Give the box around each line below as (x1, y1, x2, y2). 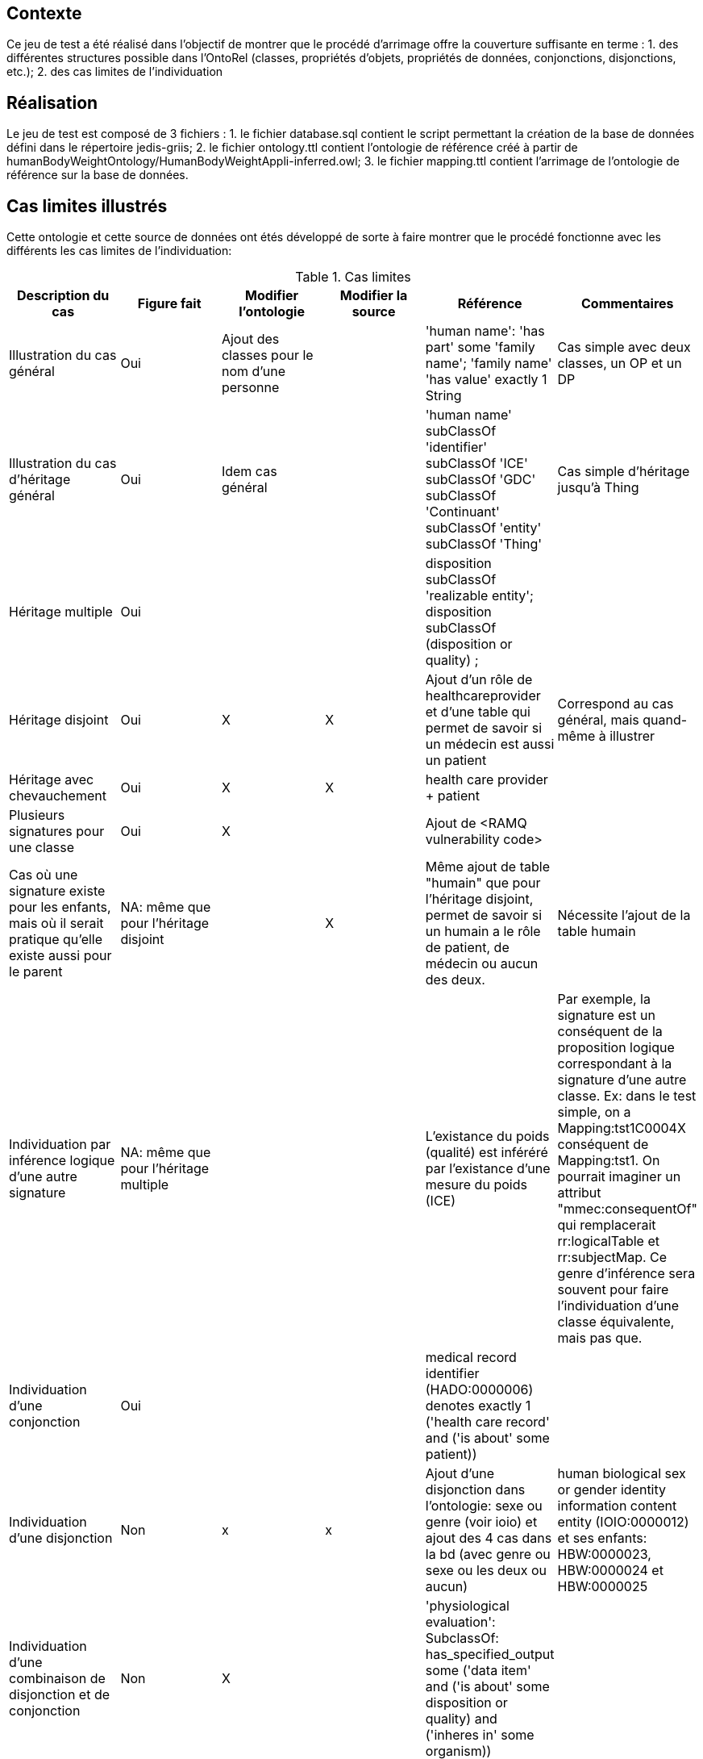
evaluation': (425, 1614, 496, 1631)
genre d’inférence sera (557, 1265, 696, 1282)
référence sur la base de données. (6, 168, 189, 182)
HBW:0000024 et (557, 1562, 663, 1579)
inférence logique (9, 1152, 115, 1169)
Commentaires (581, 295, 674, 312)
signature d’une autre (557, 1072, 687, 1088)
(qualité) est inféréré (425, 1144, 548, 1161)
